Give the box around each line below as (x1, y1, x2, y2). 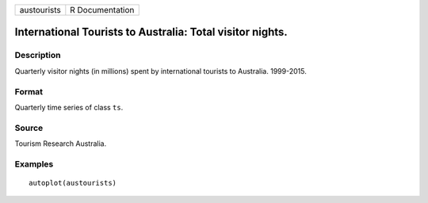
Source (14, 122, 44, 133)
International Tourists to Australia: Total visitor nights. (14, 25, 289, 39)
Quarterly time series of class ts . (14, 102, 124, 112)
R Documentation (70, 5, 135, 15)
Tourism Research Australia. (14, 139, 107, 148)
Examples (14, 159, 54, 170)
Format (14, 86, 44, 97)
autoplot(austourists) (29, 178, 117, 187)
